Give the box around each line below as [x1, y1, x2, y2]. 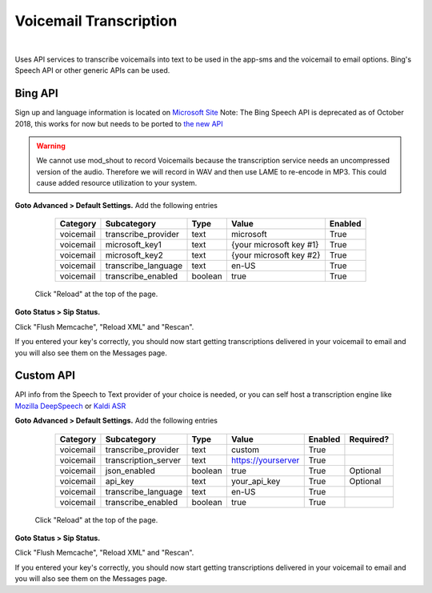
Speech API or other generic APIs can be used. [14, 66, 170, 75]
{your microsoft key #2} [230, 249, 321, 260]
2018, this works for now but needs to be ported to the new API [14, 118, 223, 128]
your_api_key [230, 475, 281, 487]
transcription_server [105, 455, 182, 466]
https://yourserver [230, 455, 300, 466]
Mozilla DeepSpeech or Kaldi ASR [14, 401, 126, 411]
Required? [349, 433, 390, 444]
